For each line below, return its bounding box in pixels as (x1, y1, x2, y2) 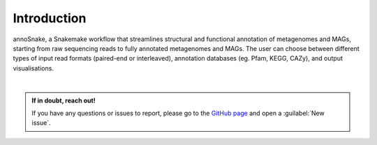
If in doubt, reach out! (31, 96, 96, 105)
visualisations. (13, 63, 54, 72)
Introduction (13, 10, 87, 26)
